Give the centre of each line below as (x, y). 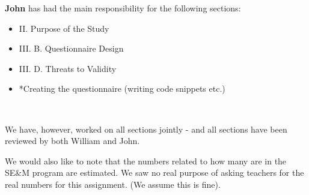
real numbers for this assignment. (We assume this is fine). (113, 184)
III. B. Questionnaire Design (71, 48)
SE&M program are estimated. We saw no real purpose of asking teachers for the (154, 172)
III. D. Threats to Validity (68, 68)
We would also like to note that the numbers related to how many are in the (146, 160)
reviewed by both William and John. (72, 141)
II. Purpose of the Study (64, 28)
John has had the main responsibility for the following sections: (123, 8)
